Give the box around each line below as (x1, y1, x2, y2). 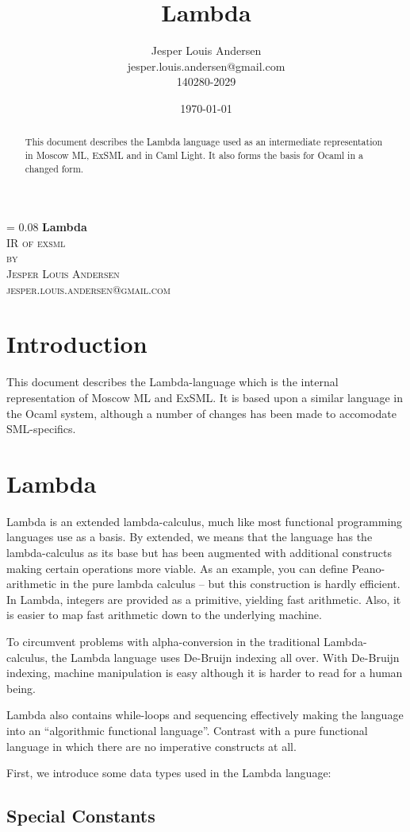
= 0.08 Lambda (6, 219, 87, 235)
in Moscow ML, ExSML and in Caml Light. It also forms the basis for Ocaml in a (25, 148, 363, 161)
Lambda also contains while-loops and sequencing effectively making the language (6, 706, 404, 723)
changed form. (25, 161, 84, 175)
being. (6, 679, 36, 696)
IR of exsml (6, 234, 66, 250)
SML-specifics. (6, 420, 76, 437)
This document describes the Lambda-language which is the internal (6, 373, 339, 390)
